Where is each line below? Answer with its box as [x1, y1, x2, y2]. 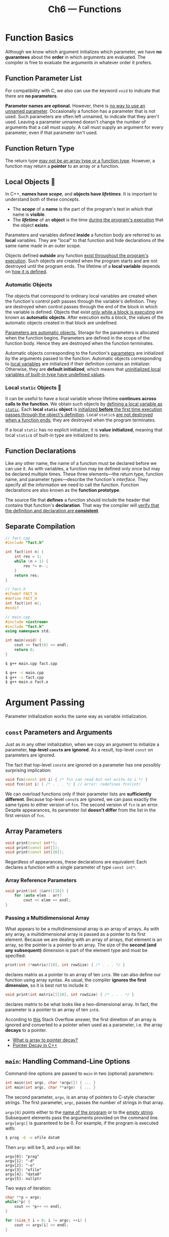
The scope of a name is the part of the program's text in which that [12, 206, 153, 212]
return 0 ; [14, 647, 35, 652]
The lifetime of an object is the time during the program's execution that [12, 217, 164, 223]
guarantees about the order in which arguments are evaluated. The [5, 54, 146, 60]
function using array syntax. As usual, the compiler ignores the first [5, 977, 146, 983]
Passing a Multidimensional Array [5, 915, 90, 921]
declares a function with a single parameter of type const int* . [5, 864, 137, 870]
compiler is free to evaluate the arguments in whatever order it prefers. [5, 59, 152, 65]
